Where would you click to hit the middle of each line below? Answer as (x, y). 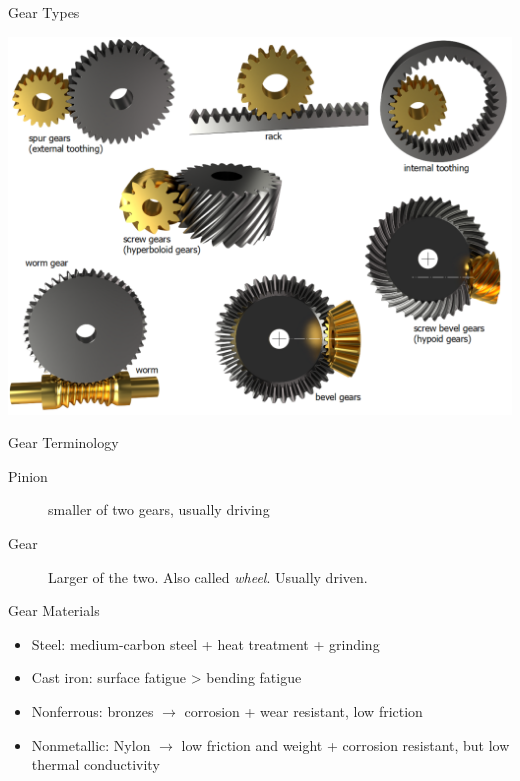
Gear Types (44, 12)
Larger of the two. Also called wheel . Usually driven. (208, 576)
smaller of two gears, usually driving (159, 509)
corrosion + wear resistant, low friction (303, 710)
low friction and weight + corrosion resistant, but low (345, 744)
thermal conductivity (95, 764)
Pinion (28, 475)
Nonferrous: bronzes (92, 710)
